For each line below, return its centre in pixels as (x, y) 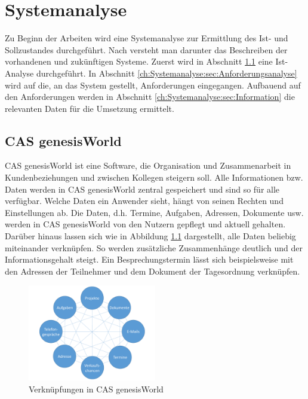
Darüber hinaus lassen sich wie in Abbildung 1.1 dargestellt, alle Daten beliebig (150, 236)
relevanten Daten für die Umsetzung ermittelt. (90, 108)
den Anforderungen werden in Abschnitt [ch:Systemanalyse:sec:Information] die (150, 97)
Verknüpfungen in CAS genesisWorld (96, 389)
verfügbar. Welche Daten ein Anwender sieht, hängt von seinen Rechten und (144, 201)
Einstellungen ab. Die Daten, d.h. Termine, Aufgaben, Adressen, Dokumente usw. (154, 212)
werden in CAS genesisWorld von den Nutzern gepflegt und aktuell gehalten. (145, 224)
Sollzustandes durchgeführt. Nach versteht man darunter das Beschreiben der (146, 49)
